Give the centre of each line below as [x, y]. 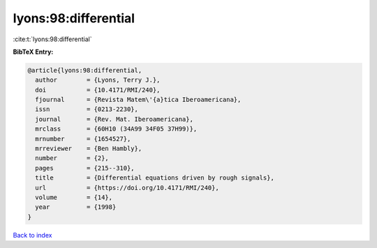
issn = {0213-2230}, [87, 109]
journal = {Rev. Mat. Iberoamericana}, [114, 119]
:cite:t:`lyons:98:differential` [52, 39]
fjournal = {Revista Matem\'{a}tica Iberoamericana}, [138, 100]
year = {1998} [76, 207]
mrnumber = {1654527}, [83, 139]
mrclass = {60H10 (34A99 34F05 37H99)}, [116, 129]
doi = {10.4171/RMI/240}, [98, 90]
